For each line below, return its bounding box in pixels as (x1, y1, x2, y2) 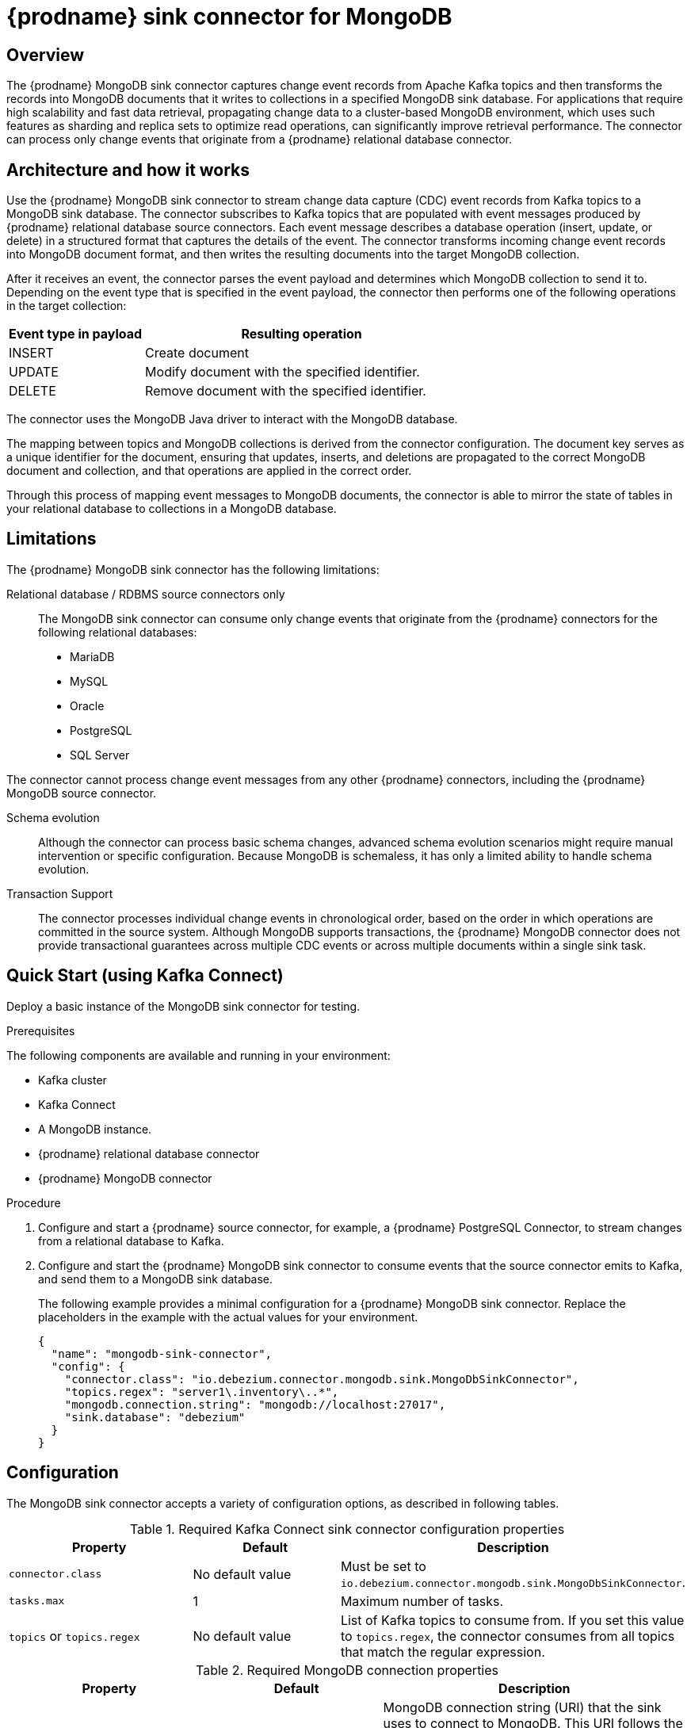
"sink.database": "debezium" (64, 1410, 246, 1424)
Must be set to (340, 1558, 426, 1574)
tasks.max (9, 1595, 65, 1608)
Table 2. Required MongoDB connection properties (195, 1661, 499, 1678)
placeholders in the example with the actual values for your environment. (38, 1309, 418, 1324)
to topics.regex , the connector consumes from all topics (340, 1627, 675, 1644)
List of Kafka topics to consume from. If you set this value (340, 1611, 685, 1628)
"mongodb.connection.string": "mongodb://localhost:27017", (64, 1397, 446, 1411)
